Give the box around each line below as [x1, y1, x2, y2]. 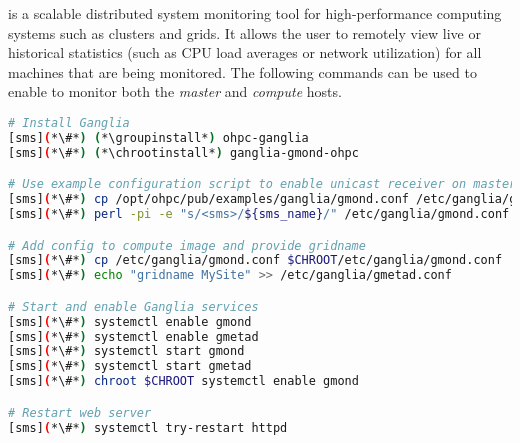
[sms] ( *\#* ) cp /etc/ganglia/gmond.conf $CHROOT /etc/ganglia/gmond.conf [8, 253, 503, 268]
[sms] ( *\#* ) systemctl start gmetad [8, 359, 252, 374]
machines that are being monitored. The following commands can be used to [8, 61, 477, 82]
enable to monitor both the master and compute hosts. [8, 81, 342, 102]
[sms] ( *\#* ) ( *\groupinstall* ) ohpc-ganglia [8, 130, 309, 145]
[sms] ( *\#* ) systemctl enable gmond [8, 314, 252, 329]
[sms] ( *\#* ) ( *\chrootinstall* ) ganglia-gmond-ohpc [8, 145, 359, 160]
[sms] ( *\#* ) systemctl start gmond [8, 344, 245, 359]
